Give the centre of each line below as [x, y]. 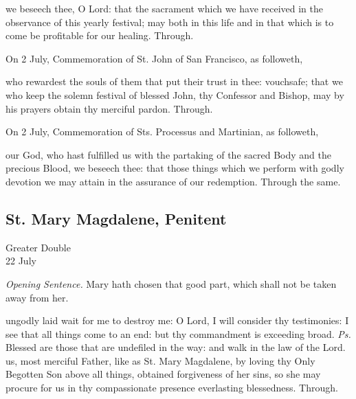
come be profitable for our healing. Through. [100, 35]
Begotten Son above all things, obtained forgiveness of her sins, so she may [163, 374]
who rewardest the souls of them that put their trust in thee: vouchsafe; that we [174, 81]
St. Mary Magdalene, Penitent [116, 218]
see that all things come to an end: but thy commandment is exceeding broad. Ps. [178, 333]
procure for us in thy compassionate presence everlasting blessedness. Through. [172, 388]
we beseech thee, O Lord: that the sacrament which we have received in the [164, 8]
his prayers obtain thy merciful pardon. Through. [109, 108]
